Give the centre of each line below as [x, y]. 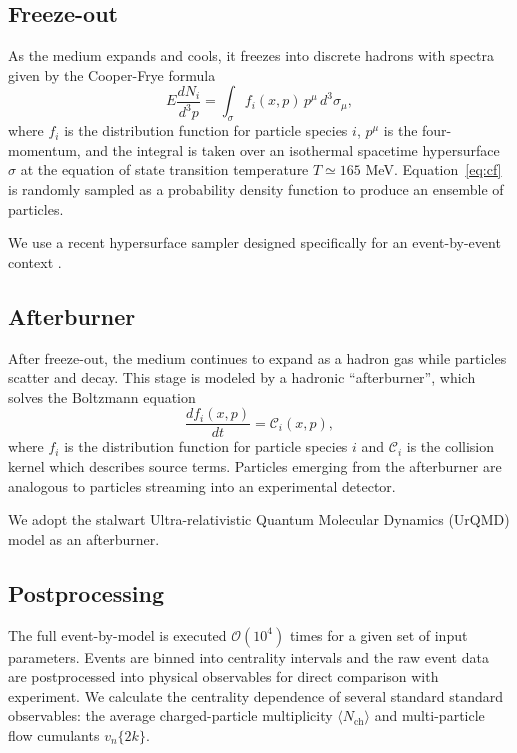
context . [35, 261]
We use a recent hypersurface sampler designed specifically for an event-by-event [254, 242]
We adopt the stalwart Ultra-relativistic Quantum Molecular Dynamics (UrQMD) [259, 519]
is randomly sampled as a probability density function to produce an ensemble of [256, 188]
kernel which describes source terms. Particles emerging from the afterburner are [255, 465]
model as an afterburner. [84, 538]
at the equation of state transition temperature [164, 169]
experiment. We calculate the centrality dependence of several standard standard [256, 695]
